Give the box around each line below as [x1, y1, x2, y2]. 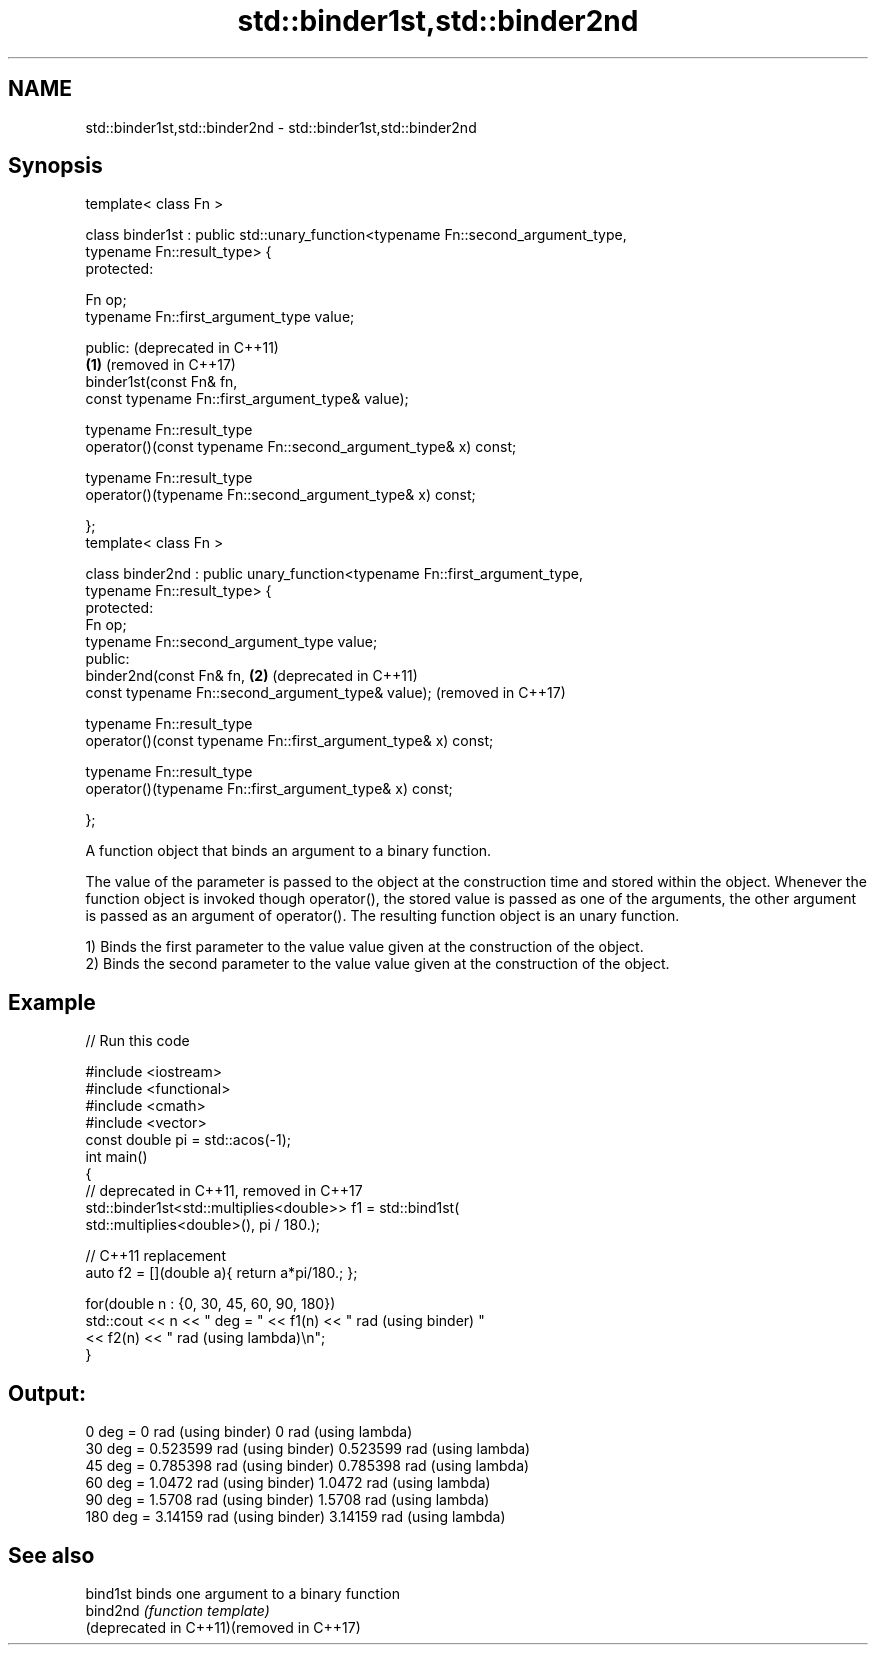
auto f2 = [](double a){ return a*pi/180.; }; [85, 1264, 358, 1282]
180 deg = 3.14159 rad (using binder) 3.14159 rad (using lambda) [85, 1508, 506, 1526]
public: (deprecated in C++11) [85, 339, 279, 357]
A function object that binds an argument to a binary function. [85, 842, 492, 860]
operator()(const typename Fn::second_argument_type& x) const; [85, 438, 517, 456]
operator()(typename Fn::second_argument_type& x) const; [85, 486, 476, 504]
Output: [8, 1380, 86, 1406]
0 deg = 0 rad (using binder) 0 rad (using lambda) [85, 1423, 413, 1441]
